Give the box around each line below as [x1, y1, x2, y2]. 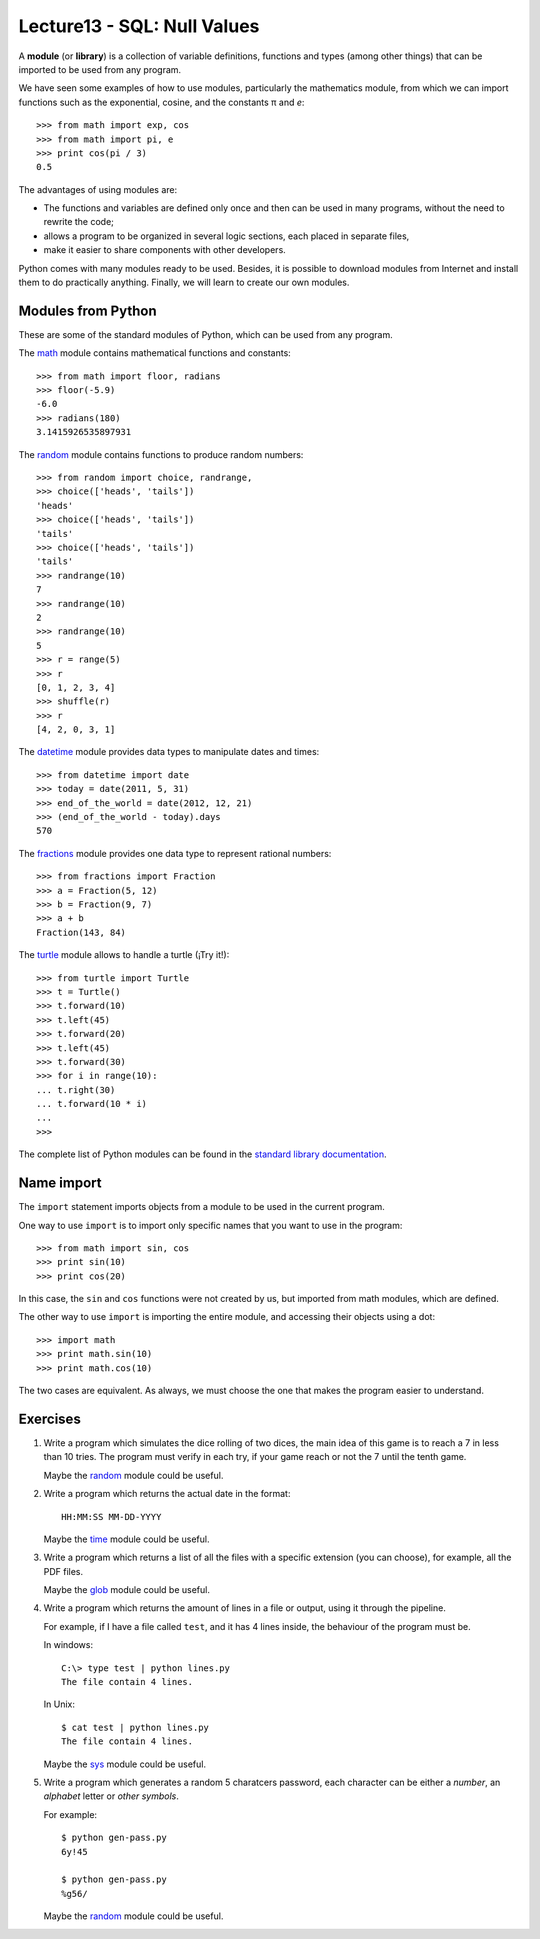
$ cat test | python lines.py [61, 1721, 210, 1733]
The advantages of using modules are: [18, 183, 178, 195]
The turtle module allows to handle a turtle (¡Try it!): [18, 949, 230, 961]
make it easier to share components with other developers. [43, 244, 287, 256]
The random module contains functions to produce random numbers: [18, 448, 304, 460]
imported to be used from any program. [18, 63, 182, 75]
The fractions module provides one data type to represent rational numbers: [18, 847, 332, 859]
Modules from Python [18, 302, 157, 319]
